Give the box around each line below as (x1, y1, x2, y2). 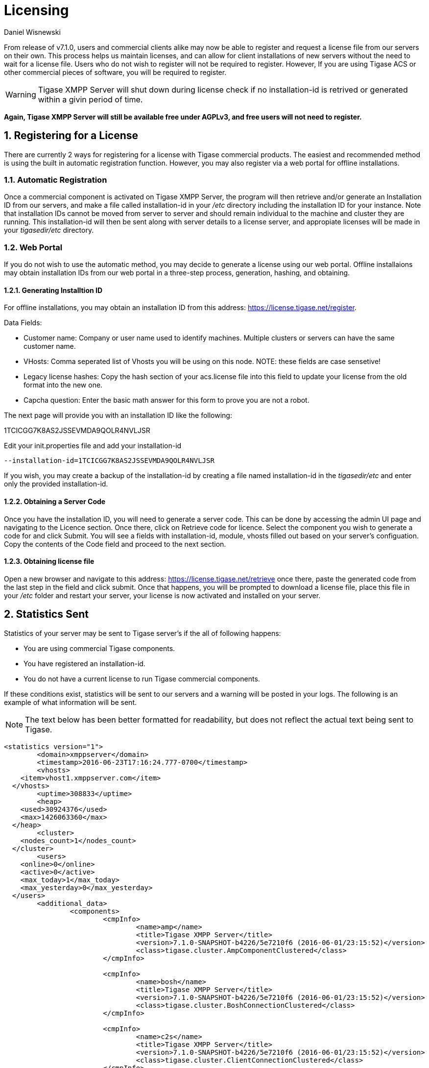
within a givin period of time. (38, 94, 143, 104)
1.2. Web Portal (4, 242, 63, 252)
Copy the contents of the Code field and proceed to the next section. (4, 539, 226, 548)
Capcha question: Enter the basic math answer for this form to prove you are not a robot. (24, 396, 310, 405)
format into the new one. (24, 381, 103, 389)
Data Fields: (4, 318, 42, 327)
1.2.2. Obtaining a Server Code (4, 497, 106, 506)
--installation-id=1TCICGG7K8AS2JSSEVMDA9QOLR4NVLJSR (4, 457, 214, 465)
